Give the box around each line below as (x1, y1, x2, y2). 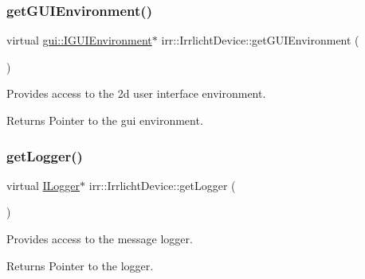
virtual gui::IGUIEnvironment (6, 32, 152, 48)
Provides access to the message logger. (6, 231, 193, 246)
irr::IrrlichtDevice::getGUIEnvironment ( (161, 32, 359, 48)
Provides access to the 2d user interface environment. (6, 85, 266, 102)
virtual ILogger (6, 176, 80, 193)
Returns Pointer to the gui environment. (6, 112, 203, 128)
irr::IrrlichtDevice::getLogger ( (88, 176, 236, 193)
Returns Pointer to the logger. (6, 257, 154, 273)
